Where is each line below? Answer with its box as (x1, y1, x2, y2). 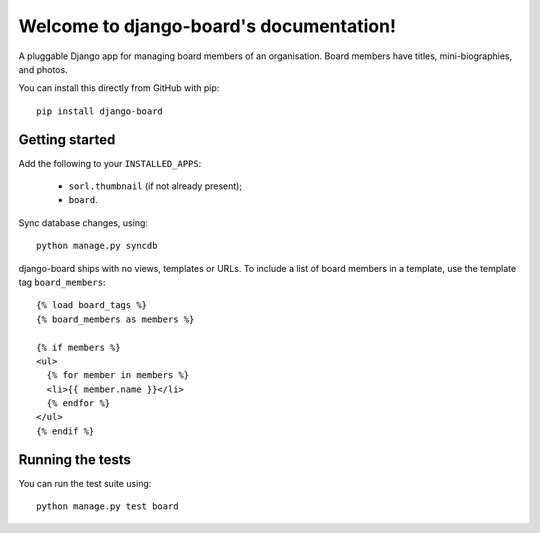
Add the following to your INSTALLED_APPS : (18, 157, 202, 169)
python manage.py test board (36, 501, 179, 512)
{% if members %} (36, 341, 121, 353)
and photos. (18, 63, 69, 75)
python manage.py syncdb (36, 240, 158, 252)
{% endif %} (36, 425, 95, 437)
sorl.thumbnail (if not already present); (68, 180, 243, 192)
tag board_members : (18, 276, 106, 288)
